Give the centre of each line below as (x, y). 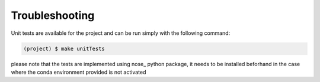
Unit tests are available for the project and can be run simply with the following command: (121, 33)
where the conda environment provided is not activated (79, 72)
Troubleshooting (53, 15)
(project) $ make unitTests (64, 48)
